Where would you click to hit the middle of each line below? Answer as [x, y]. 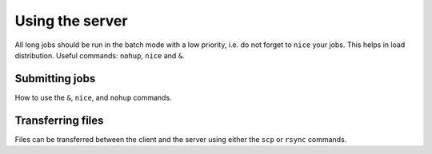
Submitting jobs [55, 79]
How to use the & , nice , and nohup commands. [93, 97]
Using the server [71, 21]
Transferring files [59, 120]
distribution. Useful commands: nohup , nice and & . [100, 55]
